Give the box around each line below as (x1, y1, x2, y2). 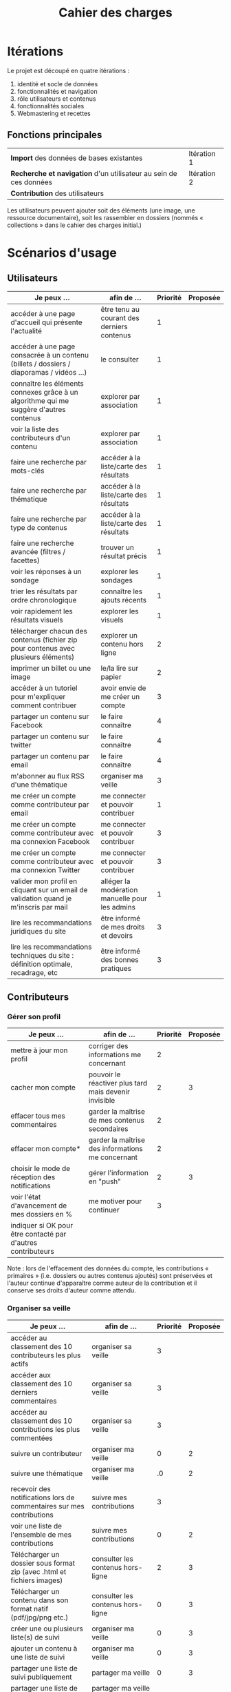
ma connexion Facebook (10, 836, 91, 846)
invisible (88, 1096, 115, 1105)
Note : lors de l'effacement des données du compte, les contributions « (7, 1264, 209, 1272)
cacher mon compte (10, 1083, 76, 1092)
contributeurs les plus (10, 1350, 81, 1360)
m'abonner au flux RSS (10, 771, 85, 780)
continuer (88, 1206, 120, 1215)
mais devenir (88, 1087, 131, 1096)
